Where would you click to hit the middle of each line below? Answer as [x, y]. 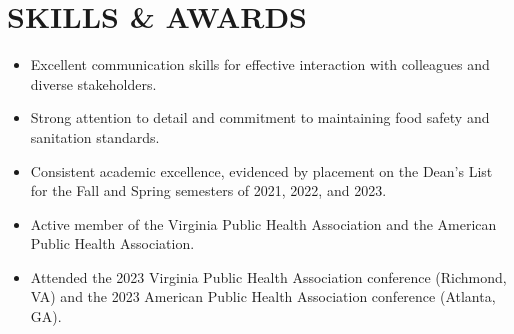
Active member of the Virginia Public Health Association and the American [263, 223]
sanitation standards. [95, 136]
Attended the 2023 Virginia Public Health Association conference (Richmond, [268, 276]
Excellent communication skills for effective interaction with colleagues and [260, 64]
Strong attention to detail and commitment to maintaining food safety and [260, 117]
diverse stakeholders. [93, 83]
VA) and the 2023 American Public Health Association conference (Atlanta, [263, 296]
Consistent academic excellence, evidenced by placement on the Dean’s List [261, 170]
